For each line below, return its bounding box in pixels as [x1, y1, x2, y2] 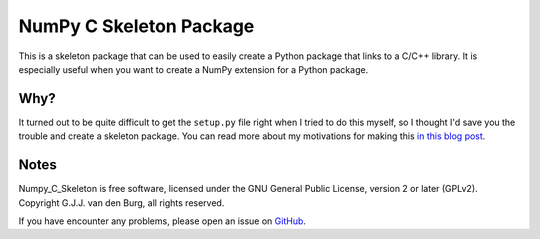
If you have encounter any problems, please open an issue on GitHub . [18, 215, 307, 227]
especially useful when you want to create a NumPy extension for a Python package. [18, 63, 369, 75]
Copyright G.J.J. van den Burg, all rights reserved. [18, 196, 225, 209]
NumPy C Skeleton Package [18, 15, 255, 37]
